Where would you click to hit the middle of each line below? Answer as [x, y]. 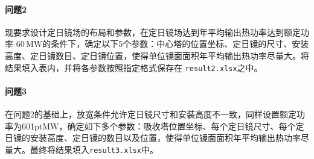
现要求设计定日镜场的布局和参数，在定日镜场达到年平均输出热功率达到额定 [153, 32]
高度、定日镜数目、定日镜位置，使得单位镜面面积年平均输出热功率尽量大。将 [157, 55]
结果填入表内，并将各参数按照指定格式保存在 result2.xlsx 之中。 [134, 67]
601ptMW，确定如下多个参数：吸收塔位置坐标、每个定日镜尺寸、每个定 [163, 126]
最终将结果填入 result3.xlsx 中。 [94, 149]
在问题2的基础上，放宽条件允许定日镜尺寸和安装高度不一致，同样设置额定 [151, 114]
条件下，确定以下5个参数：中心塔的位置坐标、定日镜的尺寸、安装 [180, 44]
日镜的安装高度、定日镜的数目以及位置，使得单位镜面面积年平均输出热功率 [153, 138]
